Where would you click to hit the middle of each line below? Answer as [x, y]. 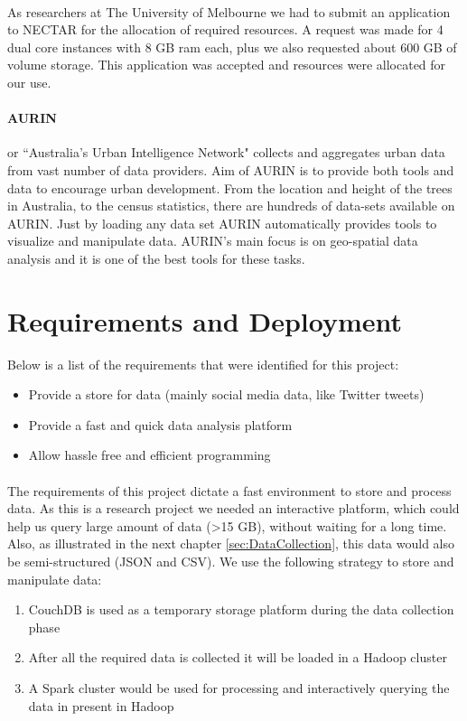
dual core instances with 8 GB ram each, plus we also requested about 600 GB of [232, 47]
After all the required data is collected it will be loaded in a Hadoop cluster [238, 657]
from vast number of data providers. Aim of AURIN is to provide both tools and [231, 169]
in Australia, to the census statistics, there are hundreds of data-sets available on [231, 206]
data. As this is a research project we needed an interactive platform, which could [233, 508]
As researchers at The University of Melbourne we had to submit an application [229, 11]
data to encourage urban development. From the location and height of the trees [230, 187]
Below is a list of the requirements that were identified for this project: [203, 364]
